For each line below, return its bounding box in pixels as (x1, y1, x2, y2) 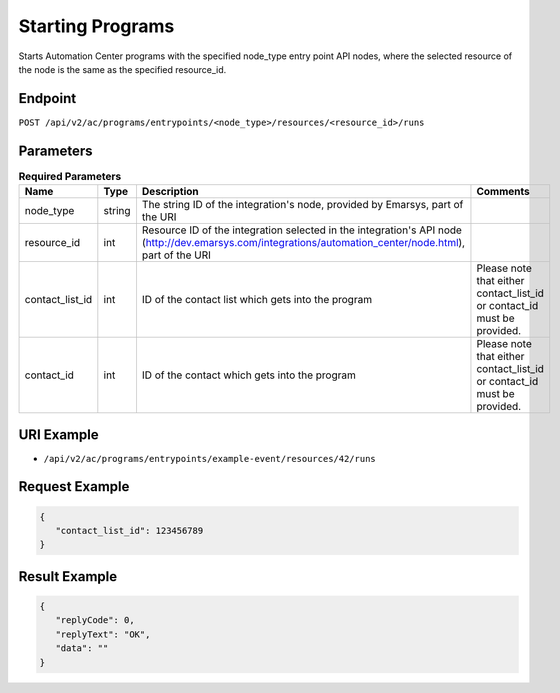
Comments (476, 185, 530, 199)
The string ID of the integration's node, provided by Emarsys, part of (141, 198, 464, 212)
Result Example (18, 568, 118, 585)
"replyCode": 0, (55, 615, 135, 626)
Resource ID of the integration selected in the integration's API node (141, 223, 462, 237)
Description (141, 185, 199, 199)
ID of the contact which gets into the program (141, 368, 357, 382)
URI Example (18, 426, 99, 443)
